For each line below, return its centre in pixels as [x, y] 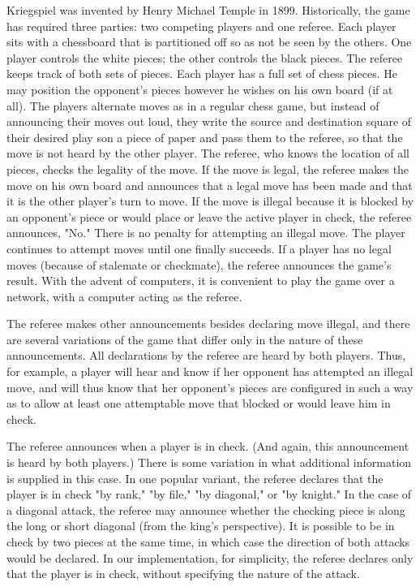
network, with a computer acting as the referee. [124, 296]
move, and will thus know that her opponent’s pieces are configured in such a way [210, 387]
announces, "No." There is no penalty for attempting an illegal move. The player [206, 233]
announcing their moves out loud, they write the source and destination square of [209, 121]
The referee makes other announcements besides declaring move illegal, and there [208, 324]
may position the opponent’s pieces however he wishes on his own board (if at [200, 89]
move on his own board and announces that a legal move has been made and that [210, 185]
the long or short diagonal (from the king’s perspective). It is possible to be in [201, 526]
